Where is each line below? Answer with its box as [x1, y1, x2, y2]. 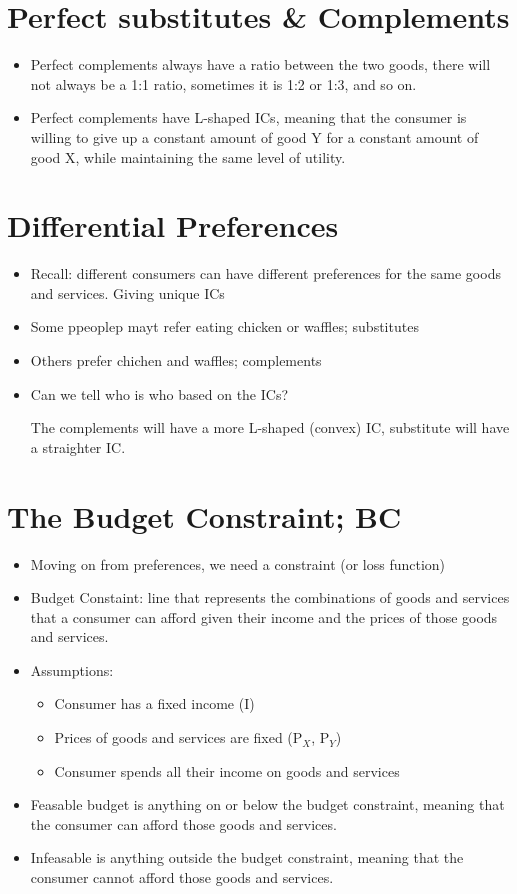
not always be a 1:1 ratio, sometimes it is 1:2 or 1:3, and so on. [30, 73, 417, 94]
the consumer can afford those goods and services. [30, 813, 337, 834]
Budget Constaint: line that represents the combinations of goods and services [30, 587, 510, 608]
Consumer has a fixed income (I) [54, 693, 255, 714]
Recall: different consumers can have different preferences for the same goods [30, 263, 501, 284]
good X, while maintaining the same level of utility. [30, 146, 346, 167]
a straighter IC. [30, 436, 126, 457]
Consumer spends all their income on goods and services [54, 760, 400, 781]
